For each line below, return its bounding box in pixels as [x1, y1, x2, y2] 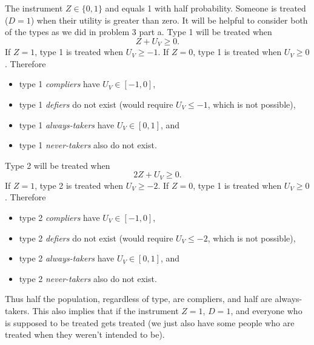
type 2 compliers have [19, 211, 100, 224]
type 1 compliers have [19, 77, 100, 90]
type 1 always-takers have [19, 118, 115, 131]
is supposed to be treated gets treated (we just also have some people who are [5, 316, 295, 329]
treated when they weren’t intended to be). [5, 328, 165, 341]
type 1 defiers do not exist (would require [19, 98, 173, 111]
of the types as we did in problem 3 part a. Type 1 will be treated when [5, 25, 272, 38]
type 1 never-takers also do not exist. [19, 139, 157, 151]
